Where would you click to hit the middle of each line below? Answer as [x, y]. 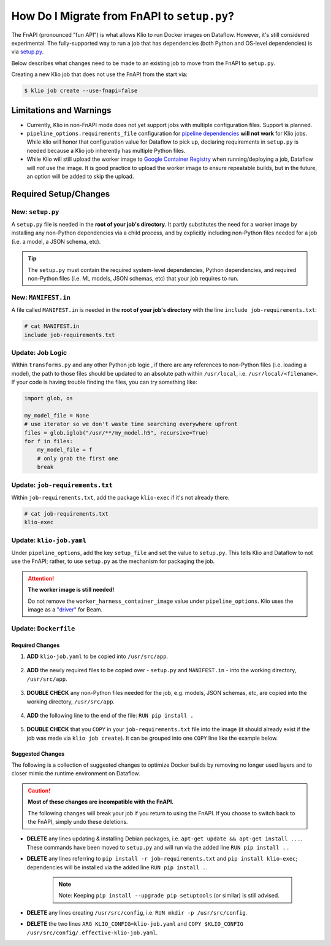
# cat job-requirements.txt [66, 514]
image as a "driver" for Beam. [65, 609]
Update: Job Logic [39, 352]
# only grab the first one [78, 458]
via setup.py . [28, 52]
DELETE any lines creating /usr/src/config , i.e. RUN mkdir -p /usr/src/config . [137, 912]
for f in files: [49, 441]
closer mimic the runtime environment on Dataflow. [76, 773]
